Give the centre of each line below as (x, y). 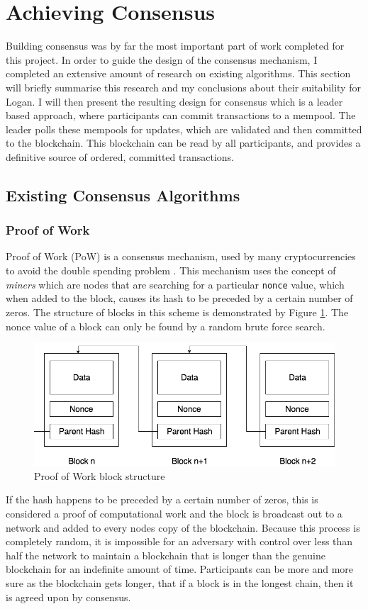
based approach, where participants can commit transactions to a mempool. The (181, 115)
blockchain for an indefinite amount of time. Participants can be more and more (180, 569)
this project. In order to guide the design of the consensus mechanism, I (162, 59)
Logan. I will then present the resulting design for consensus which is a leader (174, 101)
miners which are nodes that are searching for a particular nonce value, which (175, 284)
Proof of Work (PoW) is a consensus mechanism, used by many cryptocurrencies (181, 256)
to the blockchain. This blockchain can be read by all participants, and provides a (183, 143)
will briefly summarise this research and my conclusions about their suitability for (183, 87)
